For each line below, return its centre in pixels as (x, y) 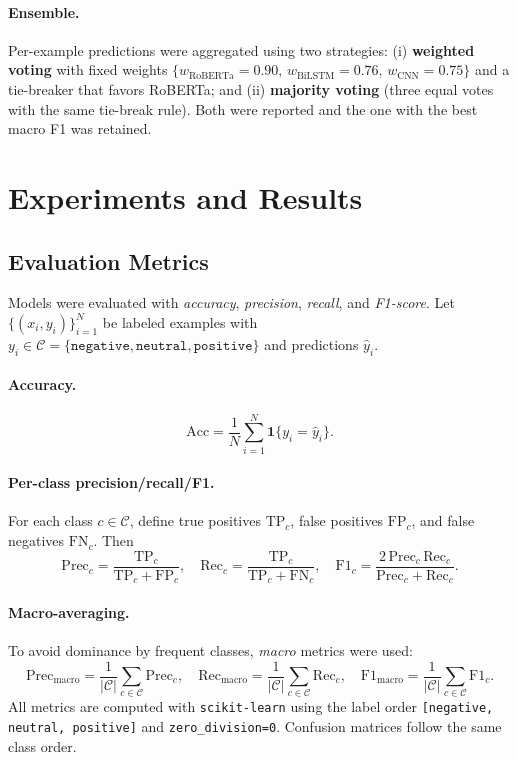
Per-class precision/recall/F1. (111, 482)
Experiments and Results (185, 196)
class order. (42, 745)
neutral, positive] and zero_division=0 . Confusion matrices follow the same (255, 726)
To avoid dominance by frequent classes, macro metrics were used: (210, 649)
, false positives (337, 520)
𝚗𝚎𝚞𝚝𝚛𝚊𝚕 (162, 345)
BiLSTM (315, 75)
